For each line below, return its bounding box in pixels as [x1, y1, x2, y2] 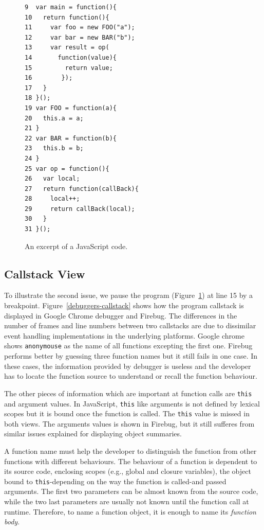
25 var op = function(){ [25, 165, 109, 172]
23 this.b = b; [25, 145, 84, 152]
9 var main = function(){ [25, 4, 117, 11]
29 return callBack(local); [25, 205, 135, 213]
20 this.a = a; [25, 114, 84, 122]
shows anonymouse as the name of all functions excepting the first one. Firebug [4, 340, 253, 351]
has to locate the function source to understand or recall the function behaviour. [4, 370, 257, 381]
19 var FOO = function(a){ [25, 104, 117, 112]
